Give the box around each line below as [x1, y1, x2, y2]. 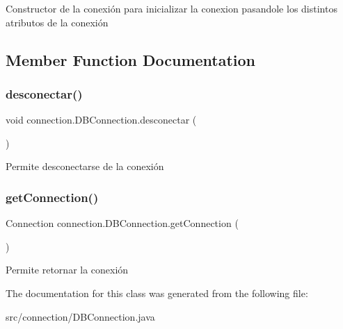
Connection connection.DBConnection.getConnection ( [6, 216, 239, 230]
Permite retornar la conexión [6, 262, 129, 277]
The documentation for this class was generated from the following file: [6, 285, 308, 300]
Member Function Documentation [6, 49, 256, 70]
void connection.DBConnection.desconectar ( [6, 112, 197, 127]
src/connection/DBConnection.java [6, 309, 155, 323]
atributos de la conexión [6, 15, 109, 29]
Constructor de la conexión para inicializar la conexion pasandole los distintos [6, 1, 337, 15]
